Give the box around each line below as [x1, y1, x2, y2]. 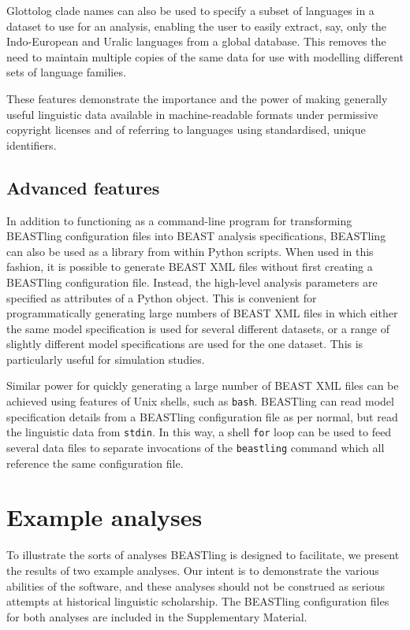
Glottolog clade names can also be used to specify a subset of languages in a [6, 2, 375, 18]
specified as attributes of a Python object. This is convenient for [6, 289, 317, 306]
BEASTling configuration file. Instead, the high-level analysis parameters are [6, 273, 378, 290]
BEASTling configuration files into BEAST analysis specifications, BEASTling [6, 228, 386, 244]
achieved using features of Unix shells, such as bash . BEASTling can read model [6, 393, 394, 409]
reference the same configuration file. [6, 454, 184, 471]
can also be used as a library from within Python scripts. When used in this [6, 243, 374, 259]
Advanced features [6, 175, 160, 199]
